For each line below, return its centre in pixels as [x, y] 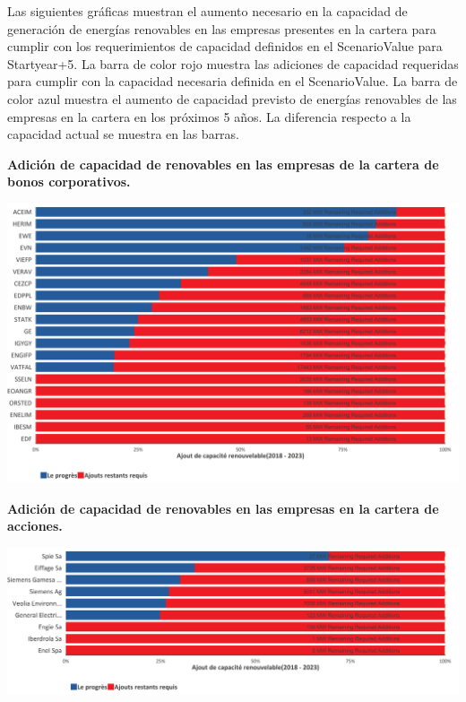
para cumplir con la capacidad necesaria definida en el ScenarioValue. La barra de [233, 81]
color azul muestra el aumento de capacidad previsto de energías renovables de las [232, 98]
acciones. [35, 526]
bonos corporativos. [69, 182]
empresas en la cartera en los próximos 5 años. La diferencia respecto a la [209, 116]
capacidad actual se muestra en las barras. [124, 134]
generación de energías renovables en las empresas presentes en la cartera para [222, 28]
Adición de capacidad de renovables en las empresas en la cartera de [223, 508]
